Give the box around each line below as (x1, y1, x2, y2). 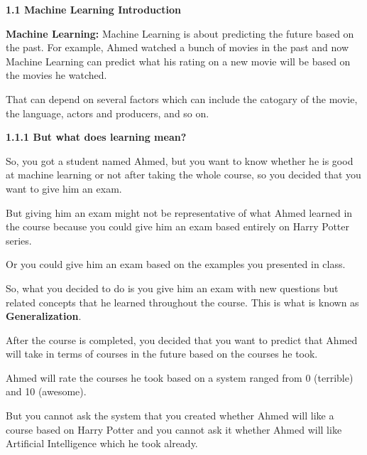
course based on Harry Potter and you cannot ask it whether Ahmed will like (6, 422, 342, 437)
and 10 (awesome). (6, 384, 87, 399)
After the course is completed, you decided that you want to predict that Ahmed (6, 332, 358, 347)
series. (6, 232, 32, 247)
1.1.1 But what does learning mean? (6, 129, 187, 144)
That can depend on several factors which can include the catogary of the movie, (6, 91, 358, 106)
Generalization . (6, 309, 82, 323)
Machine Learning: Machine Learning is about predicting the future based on (6, 26, 354, 41)
